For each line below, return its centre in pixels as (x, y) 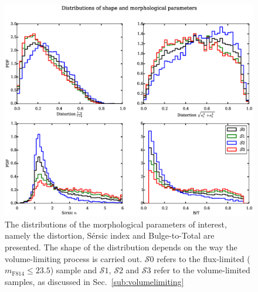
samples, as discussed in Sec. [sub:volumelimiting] (94, 281)
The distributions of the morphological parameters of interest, (116, 224)
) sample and (74, 270)
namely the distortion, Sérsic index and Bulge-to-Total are (110, 235)
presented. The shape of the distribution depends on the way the (121, 247)
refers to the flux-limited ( (203, 258)
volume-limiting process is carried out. (74, 258)
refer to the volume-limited (202, 270)
